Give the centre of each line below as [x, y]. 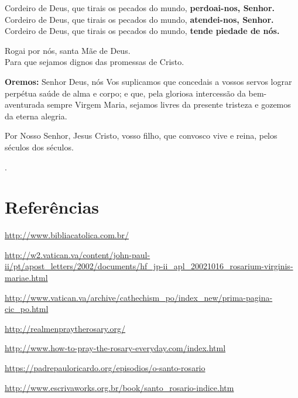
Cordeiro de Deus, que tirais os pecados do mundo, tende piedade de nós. [142, 31]
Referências [52, 207]
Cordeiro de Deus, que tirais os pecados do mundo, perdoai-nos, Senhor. [140, 8]
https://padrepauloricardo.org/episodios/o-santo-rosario [105, 368]
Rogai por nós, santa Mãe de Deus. [68, 50]
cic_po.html [27, 309]
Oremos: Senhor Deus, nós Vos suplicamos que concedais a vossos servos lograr [148, 81]
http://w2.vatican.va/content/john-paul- [78, 254]
